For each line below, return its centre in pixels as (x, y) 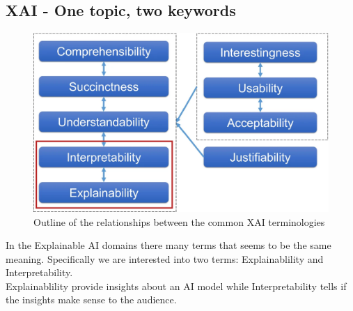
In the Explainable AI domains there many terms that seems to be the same (168, 245)
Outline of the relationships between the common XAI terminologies (179, 221)
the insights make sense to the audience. (91, 299)
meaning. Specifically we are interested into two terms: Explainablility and (165, 258)
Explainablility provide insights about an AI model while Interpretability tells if (176, 286)
